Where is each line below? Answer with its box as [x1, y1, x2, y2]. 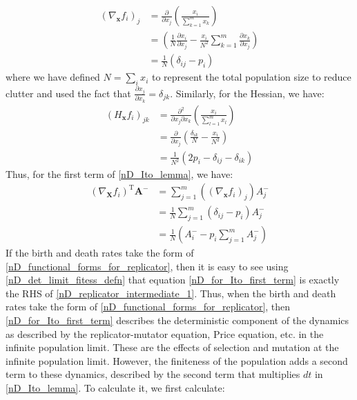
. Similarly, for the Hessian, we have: [170, 86, 325, 100]
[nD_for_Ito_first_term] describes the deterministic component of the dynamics [6, 313, 349, 328]
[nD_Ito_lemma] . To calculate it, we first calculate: [6, 381, 225, 395]
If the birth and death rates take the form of [6, 246, 194, 260]
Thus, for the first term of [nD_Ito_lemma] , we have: [6, 166, 233, 181]
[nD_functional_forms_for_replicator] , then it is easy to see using [6, 259, 289, 273]
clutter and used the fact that [6, 86, 131, 100]
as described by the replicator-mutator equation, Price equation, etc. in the [6, 326, 324, 341]
